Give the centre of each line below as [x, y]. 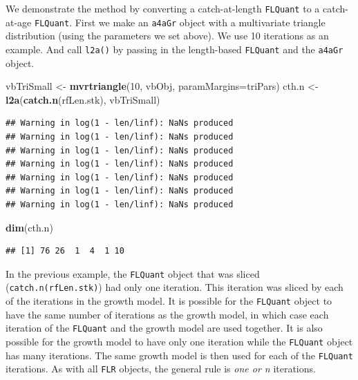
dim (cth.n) [29, 227]
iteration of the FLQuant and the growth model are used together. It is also [164, 328]
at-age [19, 22]
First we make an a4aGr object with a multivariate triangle [200, 22]
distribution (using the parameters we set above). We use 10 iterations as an [167, 36]
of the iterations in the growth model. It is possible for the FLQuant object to [169, 301]
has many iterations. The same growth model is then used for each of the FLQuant [179, 355]
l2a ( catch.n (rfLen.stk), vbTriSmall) [83, 99]
